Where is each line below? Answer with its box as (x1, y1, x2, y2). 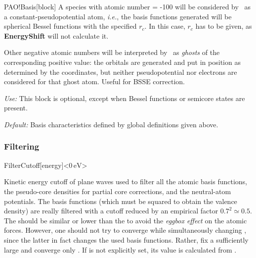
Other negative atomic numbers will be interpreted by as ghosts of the (4, 47, 220, 57)
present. (4, 103, 28, 113)
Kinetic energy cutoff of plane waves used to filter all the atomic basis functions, (4, 176, 247, 187)
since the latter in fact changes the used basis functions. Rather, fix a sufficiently (4, 234, 249, 245)
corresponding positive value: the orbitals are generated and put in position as (4, 56, 241, 67)
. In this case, (144, 21, 185, 31)
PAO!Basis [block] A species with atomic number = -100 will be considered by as (4, 1, 251, 11)
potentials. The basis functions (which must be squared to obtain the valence (4, 196, 237, 206)
